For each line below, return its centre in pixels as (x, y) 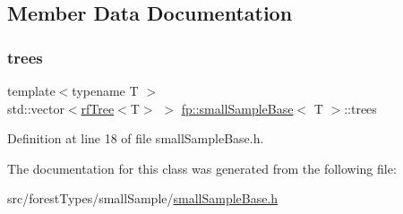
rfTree (98, 108)
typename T (105, 90)
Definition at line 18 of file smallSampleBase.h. (136, 138)
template (31, 90)
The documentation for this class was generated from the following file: (202, 168)
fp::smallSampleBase (237, 108)
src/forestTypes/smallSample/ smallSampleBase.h (143, 198)
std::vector (36, 108)
